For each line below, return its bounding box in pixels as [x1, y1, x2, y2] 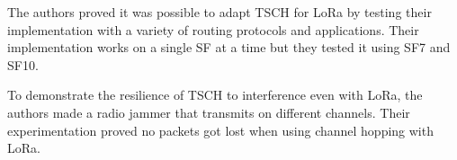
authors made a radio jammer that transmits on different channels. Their [7, 102, 410, 121]
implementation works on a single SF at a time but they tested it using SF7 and [7, 38, 451, 57]
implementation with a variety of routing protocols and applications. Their [7, 20, 419, 39]
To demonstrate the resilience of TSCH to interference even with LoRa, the [7, 85, 423, 104]
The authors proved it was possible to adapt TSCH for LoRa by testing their [7, 3, 432, 21]
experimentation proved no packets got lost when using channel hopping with [7, 120, 434, 139]
